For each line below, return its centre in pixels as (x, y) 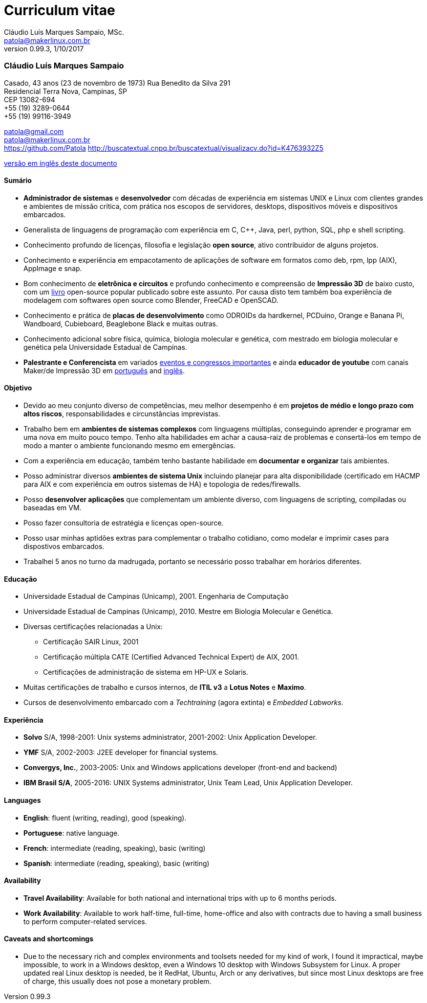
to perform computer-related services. (85, 921)
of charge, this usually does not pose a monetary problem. (117, 981)
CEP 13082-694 (30, 99)
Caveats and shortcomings (49, 939)
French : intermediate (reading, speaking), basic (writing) (115, 848)
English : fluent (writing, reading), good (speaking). (105, 818)
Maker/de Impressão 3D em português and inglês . (104, 370)
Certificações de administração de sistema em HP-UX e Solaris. (146, 672)
